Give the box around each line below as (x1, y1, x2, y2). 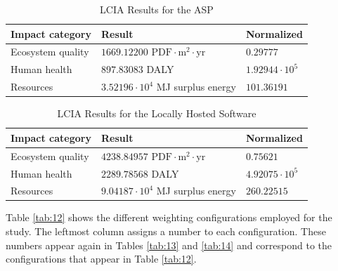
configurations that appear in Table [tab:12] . (6, 251, 197, 266)
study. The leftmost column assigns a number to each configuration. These (6, 224, 326, 239)
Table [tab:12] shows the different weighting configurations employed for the (6, 210, 332, 225)
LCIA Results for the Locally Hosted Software (57, 106, 256, 121)
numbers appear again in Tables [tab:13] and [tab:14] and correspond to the (6, 237, 332, 252)
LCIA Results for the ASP (100, 2, 214, 16)
